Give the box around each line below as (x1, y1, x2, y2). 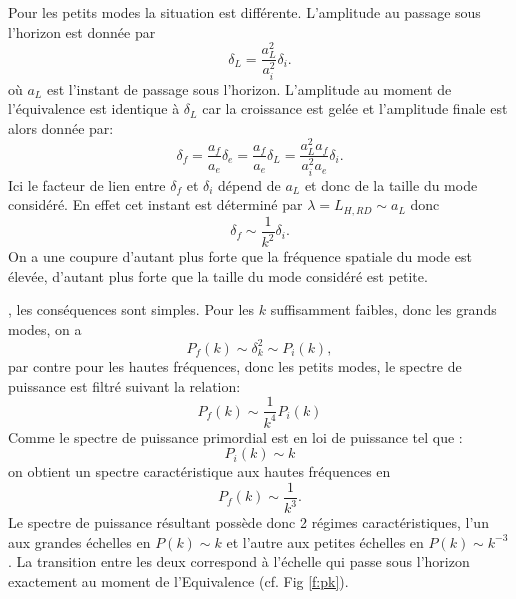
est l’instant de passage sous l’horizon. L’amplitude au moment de (46, 78, 452, 99)
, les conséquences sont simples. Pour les (8, 299, 255, 320)
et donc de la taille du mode (304, 174, 478, 195)
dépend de (218, 174, 281, 195)
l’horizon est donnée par (8, 21, 156, 42)
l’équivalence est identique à (8, 98, 180, 119)
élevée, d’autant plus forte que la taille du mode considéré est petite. (8, 265, 428, 286)
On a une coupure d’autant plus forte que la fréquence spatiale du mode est (8, 246, 472, 267)
